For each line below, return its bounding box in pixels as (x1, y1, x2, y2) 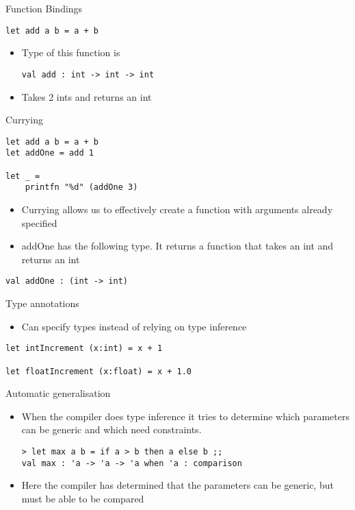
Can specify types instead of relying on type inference (21, 319, 247, 333)
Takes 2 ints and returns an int (21, 89, 152, 104)
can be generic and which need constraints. (21, 422, 202, 437)
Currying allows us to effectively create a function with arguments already (21, 202, 333, 216)
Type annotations (5, 296, 79, 310)
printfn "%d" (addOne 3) (25, 182, 138, 193)
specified (21, 215, 57, 230)
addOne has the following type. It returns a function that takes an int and (21, 239, 334, 253)
